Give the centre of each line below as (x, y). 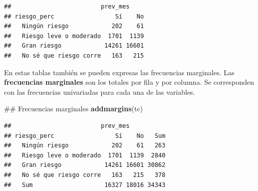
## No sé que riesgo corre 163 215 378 (85, 175)
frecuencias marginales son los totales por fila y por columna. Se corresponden (129, 82)
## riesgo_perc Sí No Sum (85, 136)
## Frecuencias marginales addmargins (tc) (74, 109)
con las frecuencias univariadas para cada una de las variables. (100, 91)
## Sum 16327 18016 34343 (85, 185)
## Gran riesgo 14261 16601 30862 (85, 165)
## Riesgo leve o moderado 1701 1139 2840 (85, 155)
